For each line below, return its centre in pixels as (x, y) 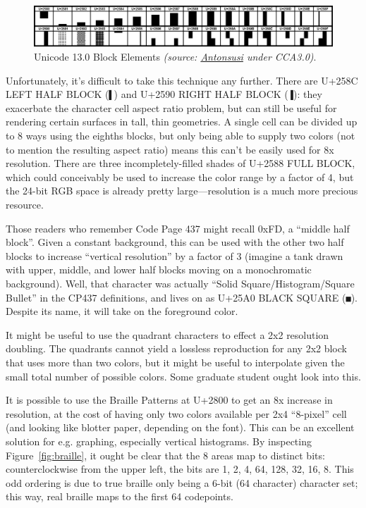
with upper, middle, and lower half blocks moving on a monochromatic (159, 270)
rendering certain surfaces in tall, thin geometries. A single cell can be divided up (182, 122)
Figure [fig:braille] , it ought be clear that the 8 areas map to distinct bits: (165, 455)
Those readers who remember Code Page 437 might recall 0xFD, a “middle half (178, 228)
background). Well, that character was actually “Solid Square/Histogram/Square (180, 283)
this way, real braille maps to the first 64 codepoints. (120, 496)
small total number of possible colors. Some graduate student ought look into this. (183, 376)
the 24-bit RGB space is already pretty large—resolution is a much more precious (182, 191)
